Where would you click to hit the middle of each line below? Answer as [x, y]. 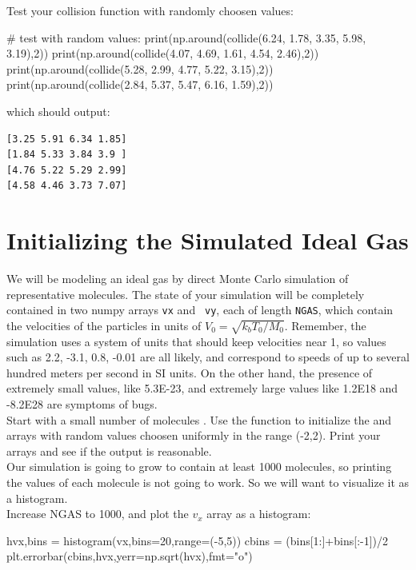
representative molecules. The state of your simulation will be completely [186, 294]
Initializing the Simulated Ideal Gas [208, 240]
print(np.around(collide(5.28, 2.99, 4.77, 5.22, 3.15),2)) [140, 68]
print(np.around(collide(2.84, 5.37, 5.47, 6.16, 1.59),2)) [140, 84]
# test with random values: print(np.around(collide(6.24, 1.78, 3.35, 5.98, [186, 37]
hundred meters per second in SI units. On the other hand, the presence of [190, 372]
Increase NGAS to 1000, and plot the [98, 514]
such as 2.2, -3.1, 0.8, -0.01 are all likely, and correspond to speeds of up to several [208, 357]
